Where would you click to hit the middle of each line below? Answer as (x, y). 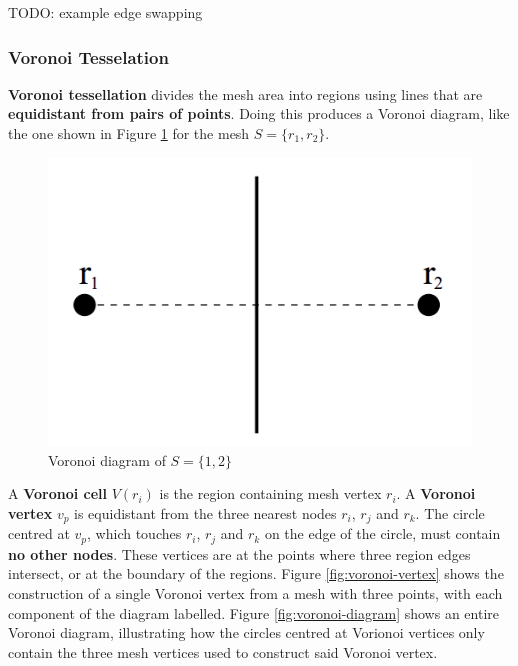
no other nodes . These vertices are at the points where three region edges (239, 553)
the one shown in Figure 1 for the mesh (129, 133)
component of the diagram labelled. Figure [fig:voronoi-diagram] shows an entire (253, 612)
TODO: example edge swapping (105, 12)
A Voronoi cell (58, 493)
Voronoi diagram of (107, 459)
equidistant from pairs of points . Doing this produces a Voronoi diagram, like (259, 113)
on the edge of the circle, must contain (382, 533)
